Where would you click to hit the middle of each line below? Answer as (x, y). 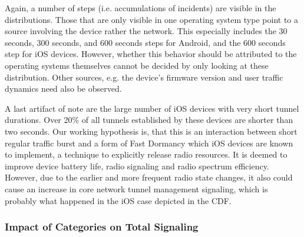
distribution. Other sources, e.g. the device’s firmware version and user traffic (144, 77)
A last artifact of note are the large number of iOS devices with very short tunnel (152, 108)
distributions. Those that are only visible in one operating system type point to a (151, 19)
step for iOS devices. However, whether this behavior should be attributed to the (151, 54)
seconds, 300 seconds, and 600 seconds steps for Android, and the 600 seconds (145, 42)
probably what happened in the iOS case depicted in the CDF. (118, 200)
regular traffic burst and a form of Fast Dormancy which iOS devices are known (149, 143)
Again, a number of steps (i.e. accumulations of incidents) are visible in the (141, 8)
